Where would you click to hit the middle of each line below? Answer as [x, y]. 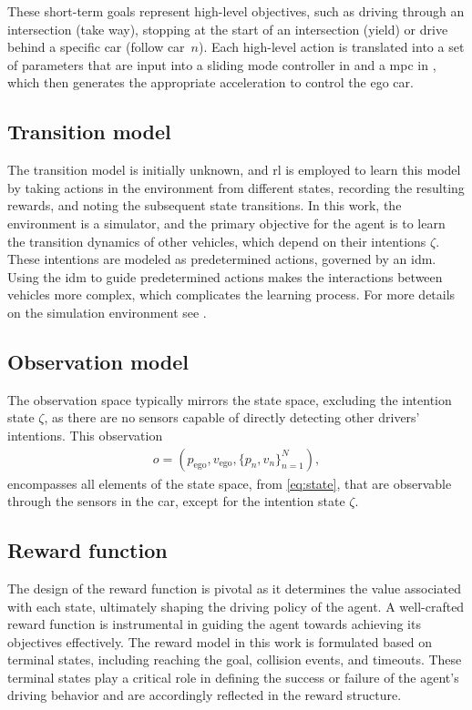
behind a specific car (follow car [96, 47]
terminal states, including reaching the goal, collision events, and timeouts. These [235, 659]
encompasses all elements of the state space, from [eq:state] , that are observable [230, 483]
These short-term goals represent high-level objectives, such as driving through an [236, 11]
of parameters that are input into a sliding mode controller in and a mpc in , [222, 64]
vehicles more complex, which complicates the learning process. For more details [231, 294]
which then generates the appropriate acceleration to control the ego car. [210, 82]
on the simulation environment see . [107, 312]
